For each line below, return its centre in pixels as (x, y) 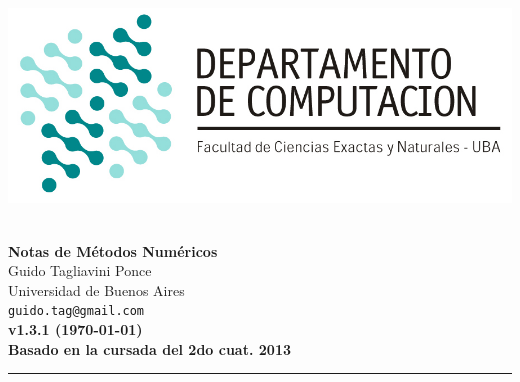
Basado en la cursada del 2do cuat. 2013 (149, 348)
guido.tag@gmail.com (76, 311)
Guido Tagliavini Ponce (80, 270)
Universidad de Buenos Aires (96, 289)
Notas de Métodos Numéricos (113, 250)
